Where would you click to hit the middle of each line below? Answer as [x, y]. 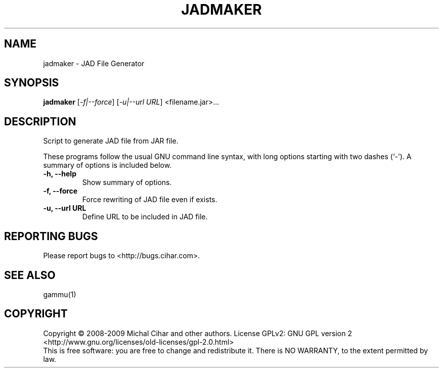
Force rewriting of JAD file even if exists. [150, 200]
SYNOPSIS [32, 83]
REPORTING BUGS [51, 236]
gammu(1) [60, 294]
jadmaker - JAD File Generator [94, 63]
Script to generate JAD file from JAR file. [111, 141]
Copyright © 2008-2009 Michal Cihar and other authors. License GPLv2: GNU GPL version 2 [197, 333]
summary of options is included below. [107, 165]
